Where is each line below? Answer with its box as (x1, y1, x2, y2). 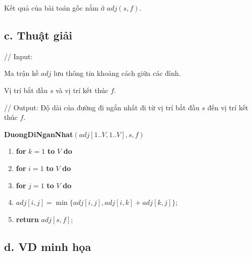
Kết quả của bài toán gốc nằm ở (4, 3, 105, 13)
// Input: (4, 51, 33, 61)
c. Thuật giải (4, 27, 72, 42)
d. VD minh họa (4, 238, 91, 254)
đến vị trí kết (207, 102, 248, 112)
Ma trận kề (4, 68, 39, 78)
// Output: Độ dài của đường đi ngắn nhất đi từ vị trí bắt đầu (4, 102, 200, 112)
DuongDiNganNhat (4, 128, 73, 139)
